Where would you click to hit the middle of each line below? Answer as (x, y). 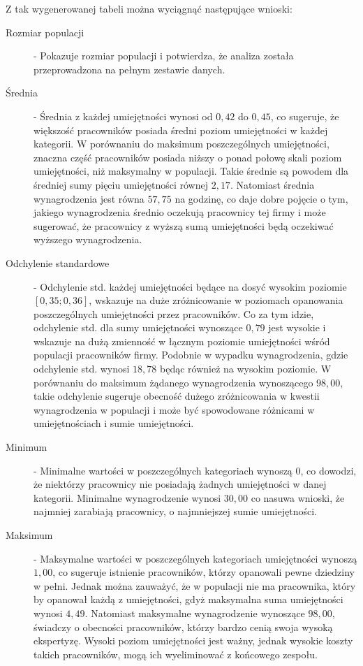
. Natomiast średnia (272, 184)
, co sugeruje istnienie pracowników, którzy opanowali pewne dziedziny (203, 572)
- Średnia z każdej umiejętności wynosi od (123, 116)
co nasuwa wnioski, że (298, 497)
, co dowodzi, (328, 470)
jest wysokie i (297, 327)
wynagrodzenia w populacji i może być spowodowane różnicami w (174, 409)
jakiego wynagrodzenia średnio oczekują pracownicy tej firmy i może (180, 212)
